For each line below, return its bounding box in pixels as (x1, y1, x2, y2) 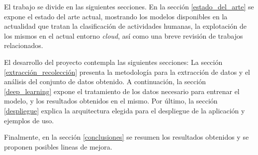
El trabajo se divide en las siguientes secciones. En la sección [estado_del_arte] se (4, 1, 254, 11)
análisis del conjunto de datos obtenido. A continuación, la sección (4, 76, 206, 87)
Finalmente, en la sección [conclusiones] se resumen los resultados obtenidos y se (4, 132, 249, 142)
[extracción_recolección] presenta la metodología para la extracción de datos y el (4, 66, 250, 77)
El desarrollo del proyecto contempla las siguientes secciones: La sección (4, 56, 223, 67)
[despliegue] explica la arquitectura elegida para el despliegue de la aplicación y (4, 105, 245, 115)
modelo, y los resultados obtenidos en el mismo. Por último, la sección (4, 96, 218, 106)
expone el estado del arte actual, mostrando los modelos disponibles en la (4, 11, 228, 21)
